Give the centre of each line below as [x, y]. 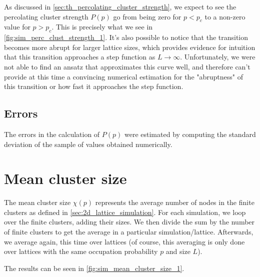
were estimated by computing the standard [190, 134]
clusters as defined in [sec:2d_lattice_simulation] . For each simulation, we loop [125, 212]
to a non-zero [225, 16]
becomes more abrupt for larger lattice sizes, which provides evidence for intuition [130, 47]
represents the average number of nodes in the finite [175, 202]
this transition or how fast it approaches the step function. [94, 86]
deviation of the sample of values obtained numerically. [88, 144]
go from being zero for [147, 16]
